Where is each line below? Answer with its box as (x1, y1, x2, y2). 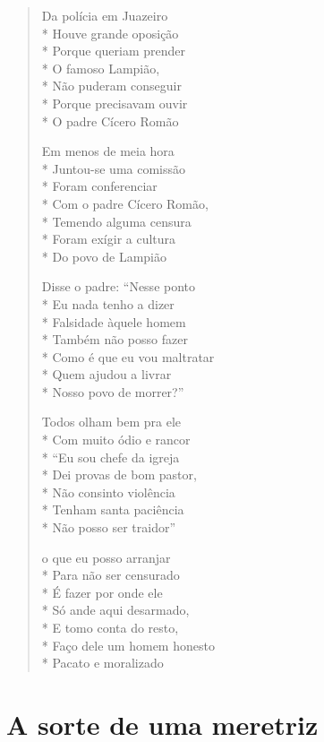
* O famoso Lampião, (41, 58, 160, 77)
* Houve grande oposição (41, 23, 179, 42)
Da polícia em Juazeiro (41, 6, 168, 24)
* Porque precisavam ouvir (41, 93, 188, 112)
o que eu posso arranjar (41, 548, 171, 566)
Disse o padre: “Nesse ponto (41, 277, 196, 296)
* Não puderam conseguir (41, 76, 182, 95)
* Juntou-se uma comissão (41, 159, 186, 177)
